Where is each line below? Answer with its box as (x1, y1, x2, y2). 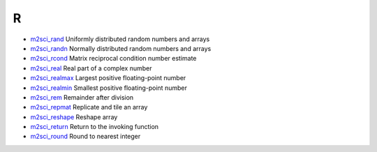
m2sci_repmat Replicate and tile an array (30, 103, 148, 112)
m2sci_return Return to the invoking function (30, 123, 159, 131)
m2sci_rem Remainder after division (30, 93, 134, 101)
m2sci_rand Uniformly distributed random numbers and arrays (30, 35, 210, 43)
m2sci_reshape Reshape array (30, 112, 118, 121)
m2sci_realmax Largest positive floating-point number (30, 74, 186, 82)
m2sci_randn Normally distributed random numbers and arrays (30, 44, 212, 52)
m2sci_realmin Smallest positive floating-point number (30, 84, 188, 92)
